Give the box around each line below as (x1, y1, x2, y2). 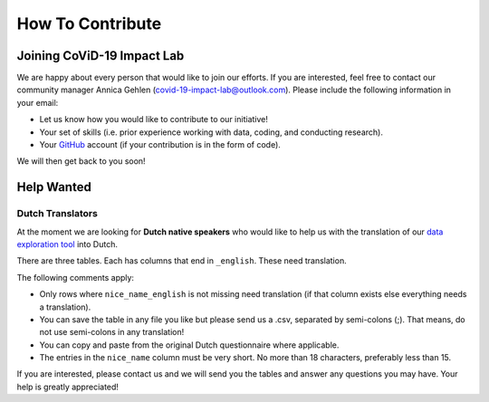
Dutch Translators (16, 207, 99, 220)
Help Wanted (16, 179, 92, 195)
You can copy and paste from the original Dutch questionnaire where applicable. (39, 340, 340, 350)
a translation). (39, 301, 91, 312)
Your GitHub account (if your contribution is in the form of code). (39, 139, 281, 150)
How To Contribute (16, 14, 162, 33)
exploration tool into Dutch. (16, 238, 118, 249)
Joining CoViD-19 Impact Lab (16, 48, 185, 63)
